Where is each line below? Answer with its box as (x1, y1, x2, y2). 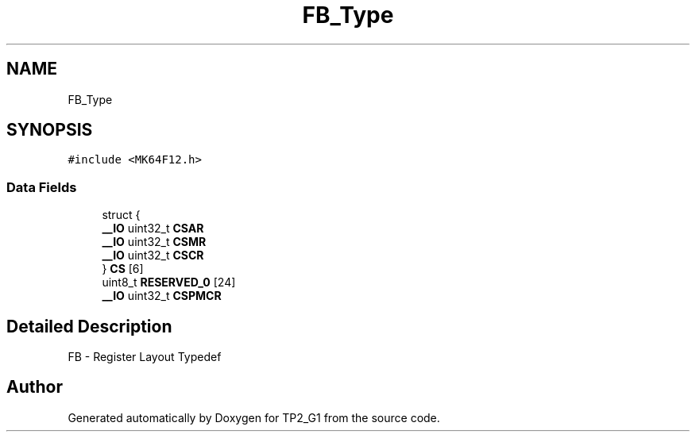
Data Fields (6, 179, 77, 195)
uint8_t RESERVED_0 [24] (102, 275, 236, 290)
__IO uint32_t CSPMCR (102, 289, 222, 303)
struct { (102, 208, 141, 222)
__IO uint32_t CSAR (102, 221, 204, 236)
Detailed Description (6, 316, 172, 336)
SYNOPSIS (6, 120, 93, 140)
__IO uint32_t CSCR (102, 248, 204, 263)
